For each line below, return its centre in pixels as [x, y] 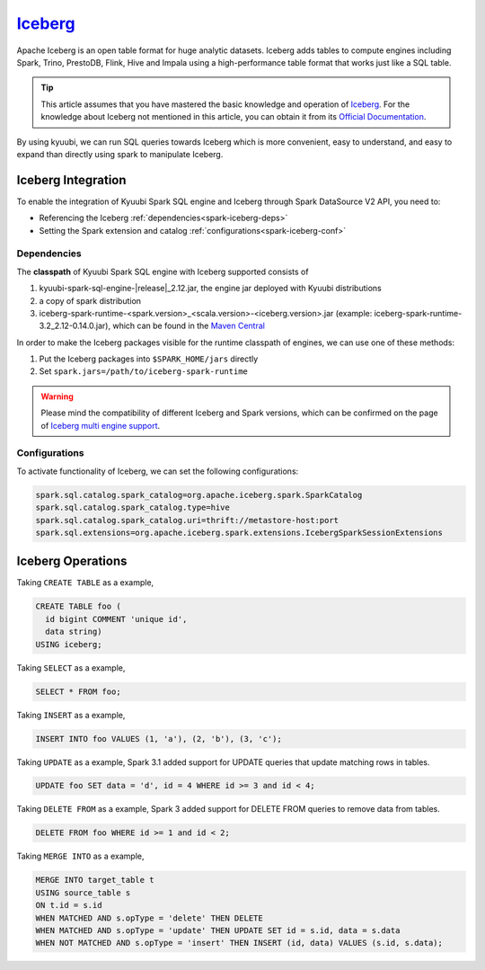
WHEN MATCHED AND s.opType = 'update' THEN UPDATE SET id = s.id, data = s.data [218, 930]
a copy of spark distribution [90, 300]
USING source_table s [83, 893]
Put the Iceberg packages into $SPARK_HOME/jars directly [149, 359]
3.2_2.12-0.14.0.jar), [75, 326]
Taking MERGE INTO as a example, [80, 856]
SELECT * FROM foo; [78, 691]
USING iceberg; [69, 644]
